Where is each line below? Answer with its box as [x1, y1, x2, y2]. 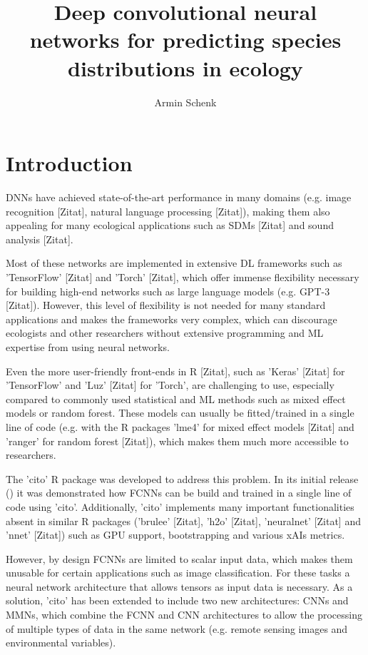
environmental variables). [6, 635, 116, 650]
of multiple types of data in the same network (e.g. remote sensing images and [6, 621, 348, 636]
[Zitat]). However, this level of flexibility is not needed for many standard [6, 298, 326, 313]
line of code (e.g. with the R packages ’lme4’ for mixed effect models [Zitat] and [6, 419, 354, 434]
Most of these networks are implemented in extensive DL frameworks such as [6, 255, 342, 270]
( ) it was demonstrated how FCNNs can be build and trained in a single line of [6, 485, 352, 500]
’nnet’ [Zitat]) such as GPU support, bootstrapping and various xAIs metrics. [6, 527, 345, 542]
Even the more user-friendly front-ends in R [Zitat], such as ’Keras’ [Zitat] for [6, 363, 345, 378]
